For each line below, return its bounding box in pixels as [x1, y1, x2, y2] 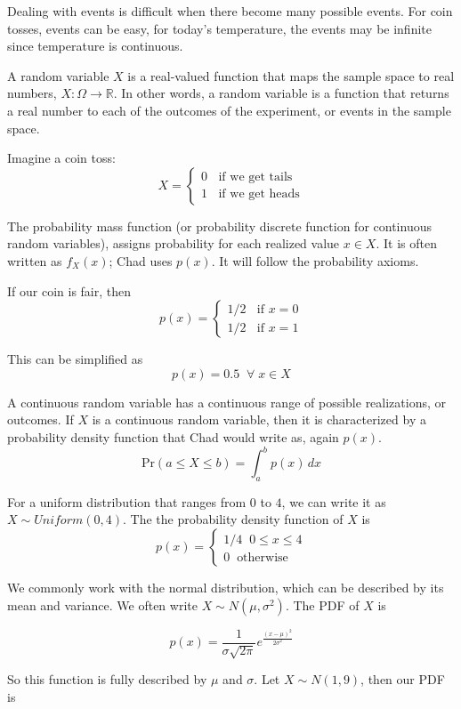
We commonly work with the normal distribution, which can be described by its [7, 577, 444, 596]
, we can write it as [281, 492, 386, 511]
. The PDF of [285, 595, 360, 614]
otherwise [237, 552, 288, 564]
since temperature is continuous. [7, 36, 183, 55]
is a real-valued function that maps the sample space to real [127, 66, 455, 85]
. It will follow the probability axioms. [211, 251, 419, 270]
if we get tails [218, 171, 293, 184]
